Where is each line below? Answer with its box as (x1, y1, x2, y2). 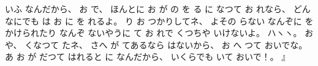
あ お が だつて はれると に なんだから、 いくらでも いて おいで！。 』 (5, 50, 290, 63)
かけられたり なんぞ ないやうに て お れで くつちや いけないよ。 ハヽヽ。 (5, 26, 302, 39)
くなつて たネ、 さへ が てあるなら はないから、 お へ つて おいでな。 (25, 38, 308, 51)
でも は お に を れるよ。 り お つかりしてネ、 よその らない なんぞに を (21, 14, 314, 27)
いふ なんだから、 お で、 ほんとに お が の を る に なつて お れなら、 (5, 2, 291, 15)
